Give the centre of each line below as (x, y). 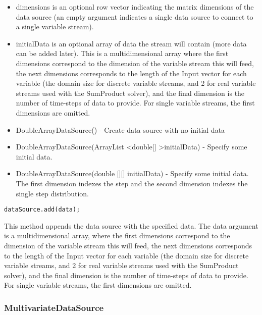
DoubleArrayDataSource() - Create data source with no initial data (120, 129)
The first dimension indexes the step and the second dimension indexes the (132, 183)
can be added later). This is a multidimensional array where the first (122, 53)
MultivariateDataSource (54, 307)
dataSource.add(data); (42, 210)
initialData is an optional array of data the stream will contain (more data (131, 43)
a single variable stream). (55, 27)
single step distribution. (52, 193)
